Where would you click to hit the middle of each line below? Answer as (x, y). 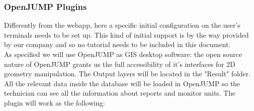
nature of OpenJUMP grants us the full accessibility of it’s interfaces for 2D (120, 64)
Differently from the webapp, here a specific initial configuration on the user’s (122, 25)
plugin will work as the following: (55, 102)
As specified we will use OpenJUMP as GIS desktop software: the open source (123, 54)
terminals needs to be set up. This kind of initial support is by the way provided (127, 34)
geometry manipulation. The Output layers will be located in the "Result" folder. (127, 74)
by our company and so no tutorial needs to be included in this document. (117, 44)
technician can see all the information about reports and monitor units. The (120, 93)
